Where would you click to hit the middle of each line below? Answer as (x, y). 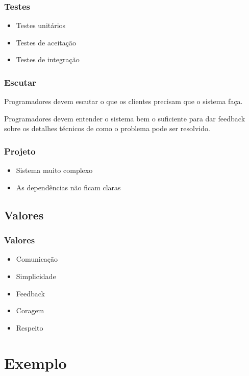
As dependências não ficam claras (68, 187)
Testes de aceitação (46, 42)
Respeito (30, 327)
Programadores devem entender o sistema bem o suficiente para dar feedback (125, 118)
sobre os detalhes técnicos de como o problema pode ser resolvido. (107, 128)
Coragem (30, 310)
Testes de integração (48, 59)
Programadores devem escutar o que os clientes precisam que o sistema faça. (123, 101)
